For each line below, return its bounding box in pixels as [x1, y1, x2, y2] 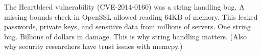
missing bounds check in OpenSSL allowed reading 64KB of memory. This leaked [4, 11, 258, 22]
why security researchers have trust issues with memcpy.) [4, 41, 183, 51]
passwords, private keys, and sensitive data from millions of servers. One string [4, 21, 251, 32]
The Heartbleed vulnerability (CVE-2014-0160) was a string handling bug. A [4, 2, 245, 12]
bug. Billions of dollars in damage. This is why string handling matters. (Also [4, 31, 247, 41]
